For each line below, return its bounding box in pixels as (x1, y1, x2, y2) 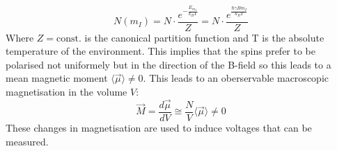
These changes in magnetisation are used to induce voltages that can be (6, 120, 312, 134)
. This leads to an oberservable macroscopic (143, 71, 329, 85)
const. (56, 33, 81, 44)
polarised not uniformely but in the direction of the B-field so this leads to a (6, 57, 331, 71)
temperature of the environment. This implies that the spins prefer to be (6, 44, 316, 58)
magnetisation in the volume (6, 85, 127, 99)
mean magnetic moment (6, 71, 108, 85)
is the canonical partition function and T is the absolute (84, 30, 324, 44)
